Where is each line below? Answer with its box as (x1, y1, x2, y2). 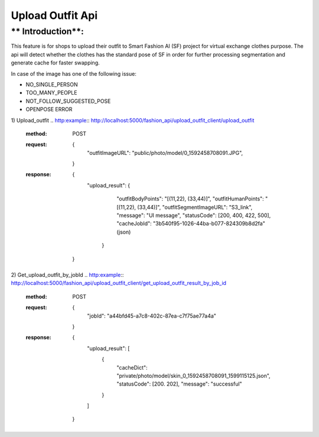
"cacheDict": (116, 364, 148, 371)
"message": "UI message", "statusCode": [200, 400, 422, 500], (116, 212, 271, 219)
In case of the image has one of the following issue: (11, 70, 137, 77)
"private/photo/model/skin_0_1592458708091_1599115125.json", (116, 372, 271, 379)
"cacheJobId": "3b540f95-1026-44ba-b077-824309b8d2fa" (116, 220, 265, 227)
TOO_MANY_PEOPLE (25, 89, 77, 96)
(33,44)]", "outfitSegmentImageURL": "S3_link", (136, 203, 253, 211)
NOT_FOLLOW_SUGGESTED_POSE (25, 98, 111, 105)
